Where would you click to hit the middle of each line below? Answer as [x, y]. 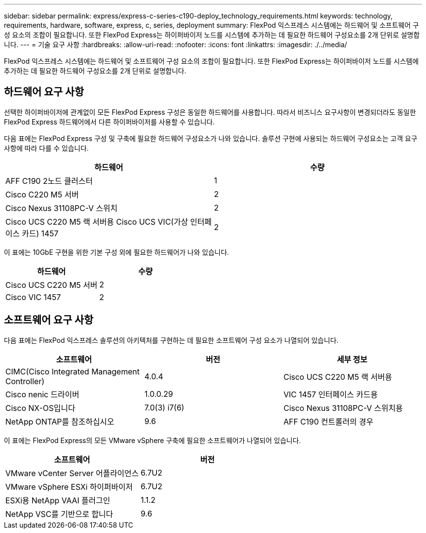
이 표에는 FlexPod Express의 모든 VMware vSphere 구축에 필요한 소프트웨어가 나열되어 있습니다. [152, 440]
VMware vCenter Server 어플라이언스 [72, 473]
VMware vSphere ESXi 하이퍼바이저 [69, 487]
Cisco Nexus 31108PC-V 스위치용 [343, 408]
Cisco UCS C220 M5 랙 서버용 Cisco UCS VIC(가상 [97, 222]
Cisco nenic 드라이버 [42, 394]
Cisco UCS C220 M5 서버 [52, 285]
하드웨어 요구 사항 [44, 92]
